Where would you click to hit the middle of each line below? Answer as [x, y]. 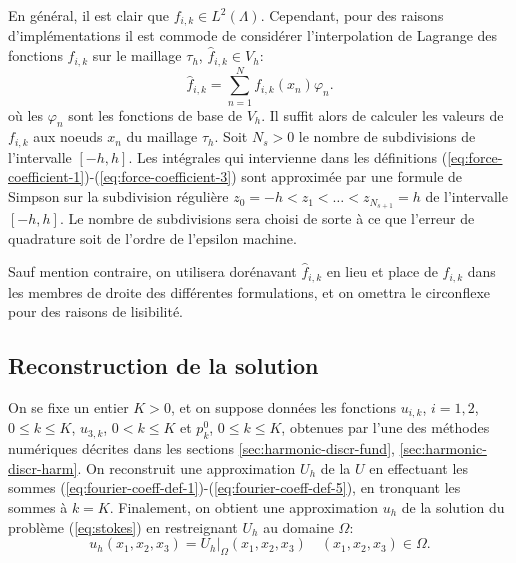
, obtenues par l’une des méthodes [385, 427]
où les [26, 114]
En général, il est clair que [88, 15]
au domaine [298, 526]
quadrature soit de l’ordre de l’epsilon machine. [152, 237]
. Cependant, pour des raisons [352, 15]
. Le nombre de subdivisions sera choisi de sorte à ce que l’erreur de [267, 217]
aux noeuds [68, 136]
